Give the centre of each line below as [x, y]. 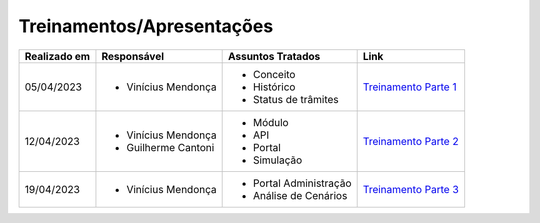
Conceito [274, 74]
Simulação [277, 160]
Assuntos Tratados [274, 56]
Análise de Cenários [300, 195]
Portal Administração [302, 183]
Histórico [274, 87]
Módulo [270, 122]
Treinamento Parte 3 [410, 189]
